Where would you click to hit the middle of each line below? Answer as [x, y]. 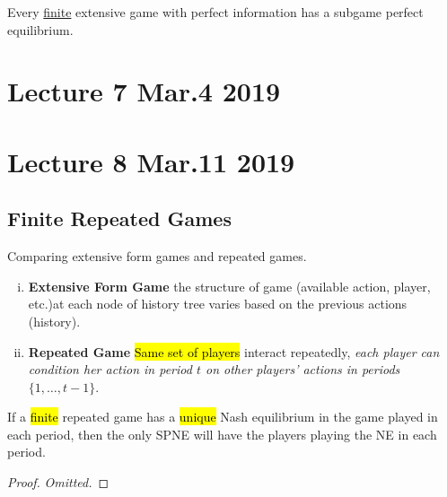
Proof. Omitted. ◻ [58, 482]
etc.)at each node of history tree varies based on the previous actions [218, 304]
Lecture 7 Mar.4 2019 [144, 91]
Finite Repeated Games [119, 218]
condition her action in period [110, 369]
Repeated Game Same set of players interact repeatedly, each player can [234, 351]
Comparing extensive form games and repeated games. [157, 256]
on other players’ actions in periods [303, 369]
